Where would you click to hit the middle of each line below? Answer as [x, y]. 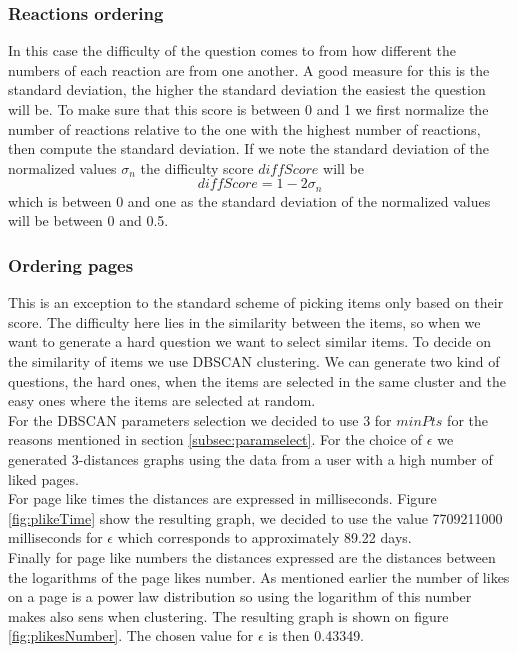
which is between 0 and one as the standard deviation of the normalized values [249, 200]
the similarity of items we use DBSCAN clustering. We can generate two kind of [254, 361]
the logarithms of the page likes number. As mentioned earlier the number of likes [259, 576]
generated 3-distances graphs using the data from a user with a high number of [250, 458]
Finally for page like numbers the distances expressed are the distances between [252, 556]
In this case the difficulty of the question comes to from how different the [232, 50]
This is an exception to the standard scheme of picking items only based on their [256, 302]
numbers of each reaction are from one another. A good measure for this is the [249, 69]
